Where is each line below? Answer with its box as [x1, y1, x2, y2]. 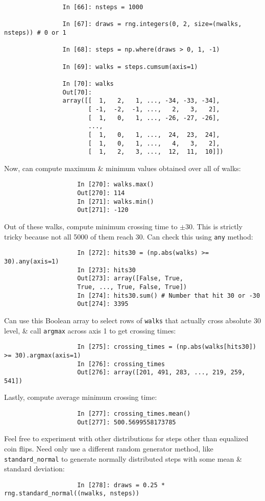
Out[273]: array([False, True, [77, 275, 183, 282]
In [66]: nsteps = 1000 [62, 4, 143, 11]
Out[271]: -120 [77, 206, 129, 214]
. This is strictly [192, 221, 243, 232]
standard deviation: [4, 463, 65, 474]
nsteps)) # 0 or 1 [4, 29, 66, 36]
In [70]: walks [62, 80, 114, 87]
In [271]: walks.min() [77, 198, 154, 205]
